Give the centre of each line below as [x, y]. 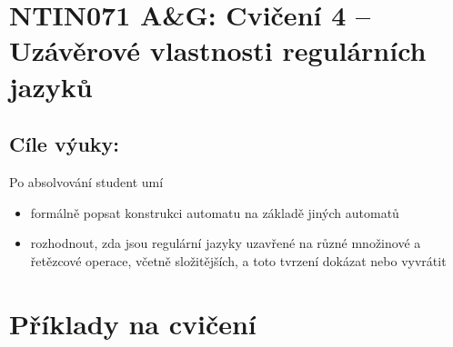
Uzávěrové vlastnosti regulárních [218, 50]
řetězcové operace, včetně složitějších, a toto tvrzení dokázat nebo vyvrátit [238, 260]
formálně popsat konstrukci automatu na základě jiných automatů [215, 212]
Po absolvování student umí [86, 181]
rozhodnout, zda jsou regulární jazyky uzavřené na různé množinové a [226, 243]
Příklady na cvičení [133, 323]
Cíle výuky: [65, 144]
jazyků [51, 86]
